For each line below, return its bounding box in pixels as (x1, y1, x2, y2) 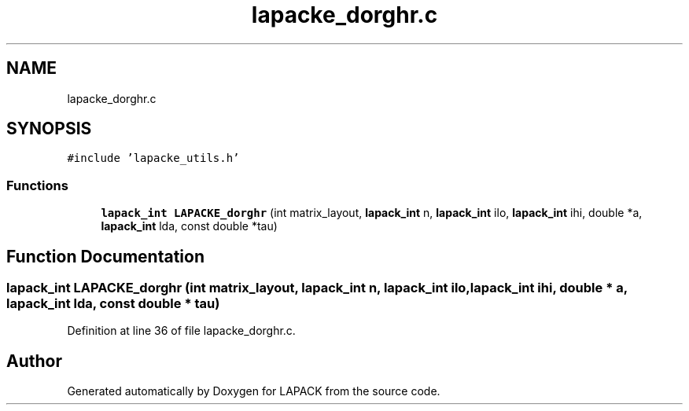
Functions (6, 177, 68, 193)
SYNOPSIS (6, 119, 92, 139)
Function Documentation (6, 246, 204, 266)
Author (6, 350, 62, 371)
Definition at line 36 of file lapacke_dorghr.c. (67, 324, 296, 338)
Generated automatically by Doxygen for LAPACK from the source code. (67, 384, 440, 398)
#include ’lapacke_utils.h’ (67, 152, 240, 165)
